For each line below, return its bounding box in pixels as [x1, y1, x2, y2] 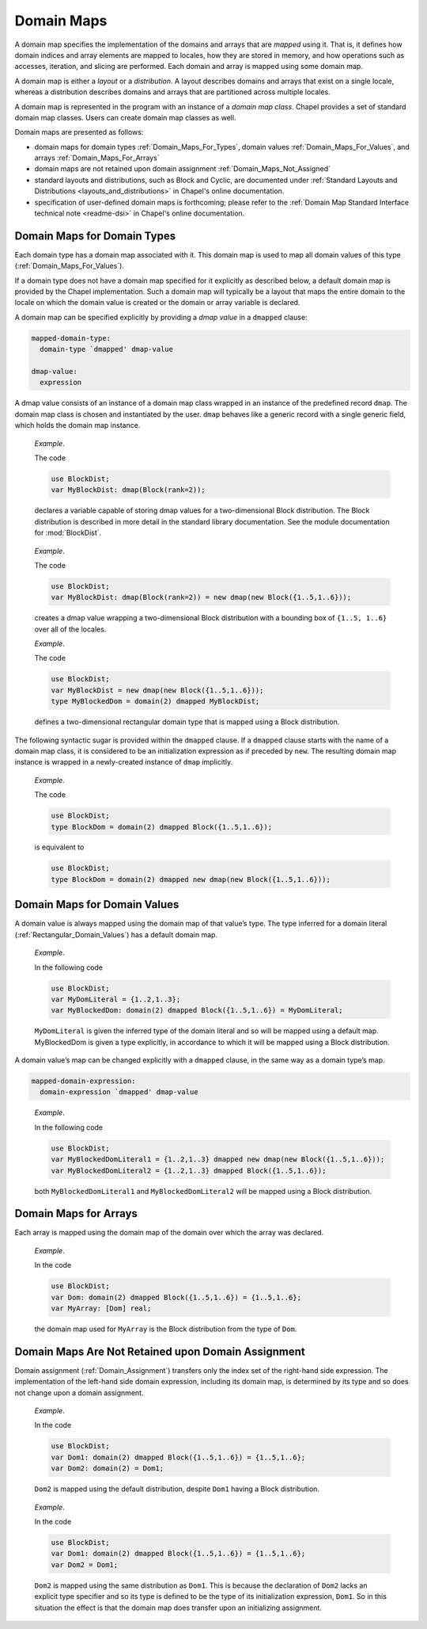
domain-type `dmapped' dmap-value [40, 345, 174, 354]
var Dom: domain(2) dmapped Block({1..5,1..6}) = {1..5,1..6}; [51, 1292, 302, 1302]
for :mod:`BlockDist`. [34, 528, 102, 538]
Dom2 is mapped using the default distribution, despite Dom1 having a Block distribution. [34, 1484, 320, 1494]
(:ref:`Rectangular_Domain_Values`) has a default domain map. [14, 929, 217, 939]
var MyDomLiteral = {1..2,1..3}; [51, 994, 181, 1004]
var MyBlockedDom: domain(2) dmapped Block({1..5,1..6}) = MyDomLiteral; [51, 1006, 343, 1015]
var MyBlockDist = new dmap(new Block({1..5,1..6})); [51, 685, 264, 695]
